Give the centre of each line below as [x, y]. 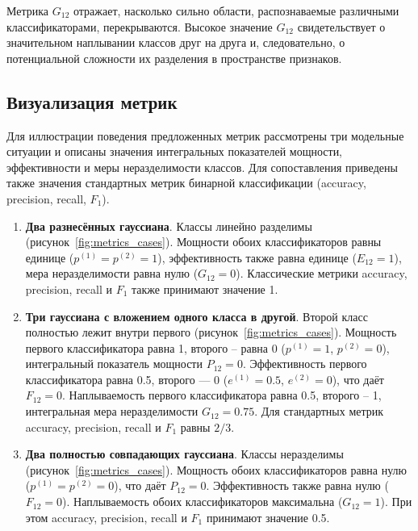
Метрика [28, 10]
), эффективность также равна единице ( [257, 257]
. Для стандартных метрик [319, 411]
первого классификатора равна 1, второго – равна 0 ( [155, 347]
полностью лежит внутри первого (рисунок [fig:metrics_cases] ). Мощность [211, 332]
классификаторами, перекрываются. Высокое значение [140, 26]
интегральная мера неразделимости [112, 411]
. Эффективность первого [305, 364]
